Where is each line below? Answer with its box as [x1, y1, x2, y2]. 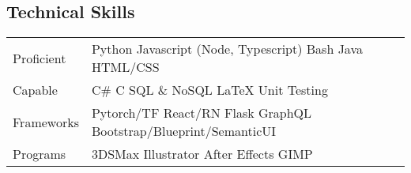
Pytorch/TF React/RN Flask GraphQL [91, 103, 312, 122]
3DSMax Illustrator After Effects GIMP [91, 145, 313, 164]
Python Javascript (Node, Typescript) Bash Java [91, 39, 363, 58]
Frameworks [13, 112, 79, 131]
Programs [13, 145, 66, 164]
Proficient [13, 48, 66, 67]
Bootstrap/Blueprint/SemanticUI [91, 122, 277, 141]
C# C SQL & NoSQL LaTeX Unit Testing [91, 81, 328, 100]
